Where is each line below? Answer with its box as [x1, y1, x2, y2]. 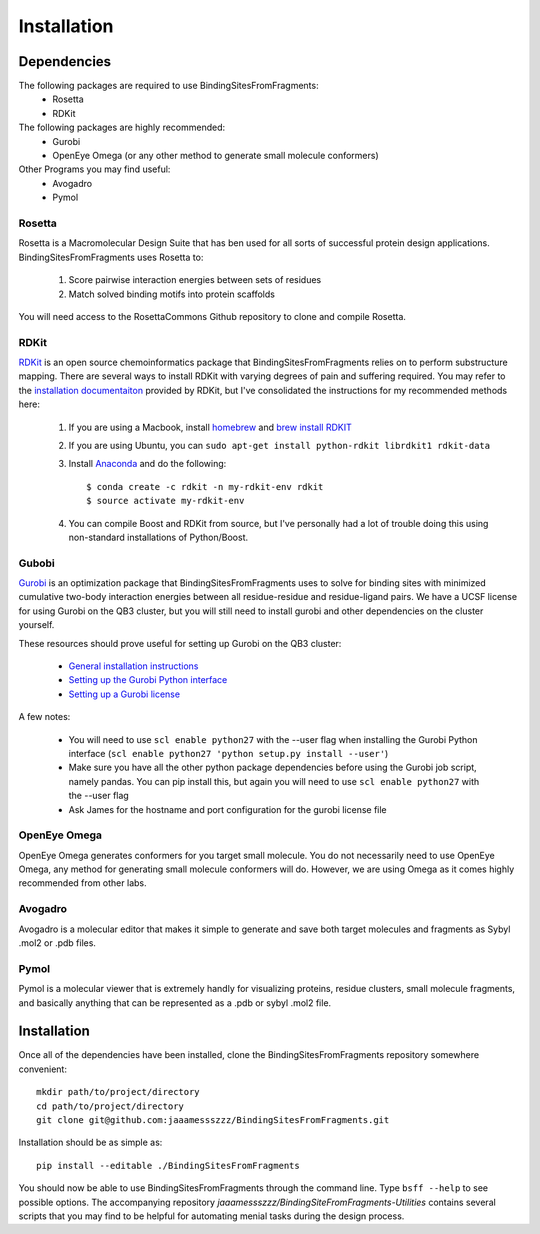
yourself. [18, 619, 55, 631]
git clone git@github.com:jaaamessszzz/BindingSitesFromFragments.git [36, 1115, 390, 1125]
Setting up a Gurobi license [68, 688, 180, 700]
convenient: [18, 1063, 67, 1075]
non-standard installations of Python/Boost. [68, 531, 249, 543]
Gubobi [18, 556, 55, 570]
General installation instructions [68, 660, 199, 672]
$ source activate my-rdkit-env [86, 495, 245, 507]
